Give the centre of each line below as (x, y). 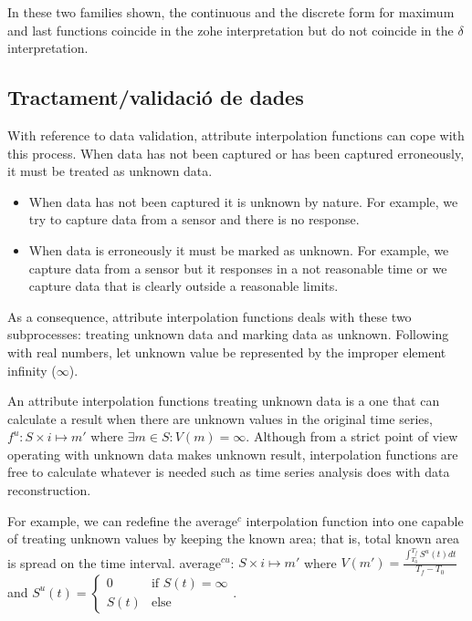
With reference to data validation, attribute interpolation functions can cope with (236, 135)
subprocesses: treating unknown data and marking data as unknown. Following (228, 334)
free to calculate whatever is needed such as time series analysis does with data (229, 472)
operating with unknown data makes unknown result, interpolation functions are (233, 454)
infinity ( (32, 370)
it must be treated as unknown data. (110, 171)
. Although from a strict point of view (352, 436)
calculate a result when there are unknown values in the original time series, (220, 418)
